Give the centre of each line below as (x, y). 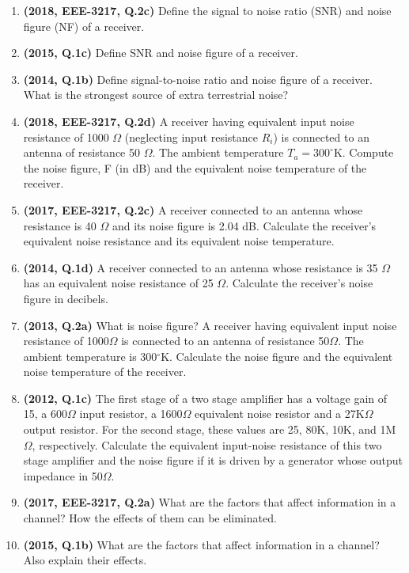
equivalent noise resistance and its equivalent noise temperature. (179, 241)
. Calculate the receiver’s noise (299, 283)
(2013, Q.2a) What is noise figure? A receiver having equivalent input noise (210, 325)
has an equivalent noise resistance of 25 (118, 283)
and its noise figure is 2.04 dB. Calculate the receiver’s (244, 225)
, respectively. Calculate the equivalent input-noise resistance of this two (207, 444)
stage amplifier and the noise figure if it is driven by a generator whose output (213, 460)
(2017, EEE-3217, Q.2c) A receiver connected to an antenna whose (193, 209)
